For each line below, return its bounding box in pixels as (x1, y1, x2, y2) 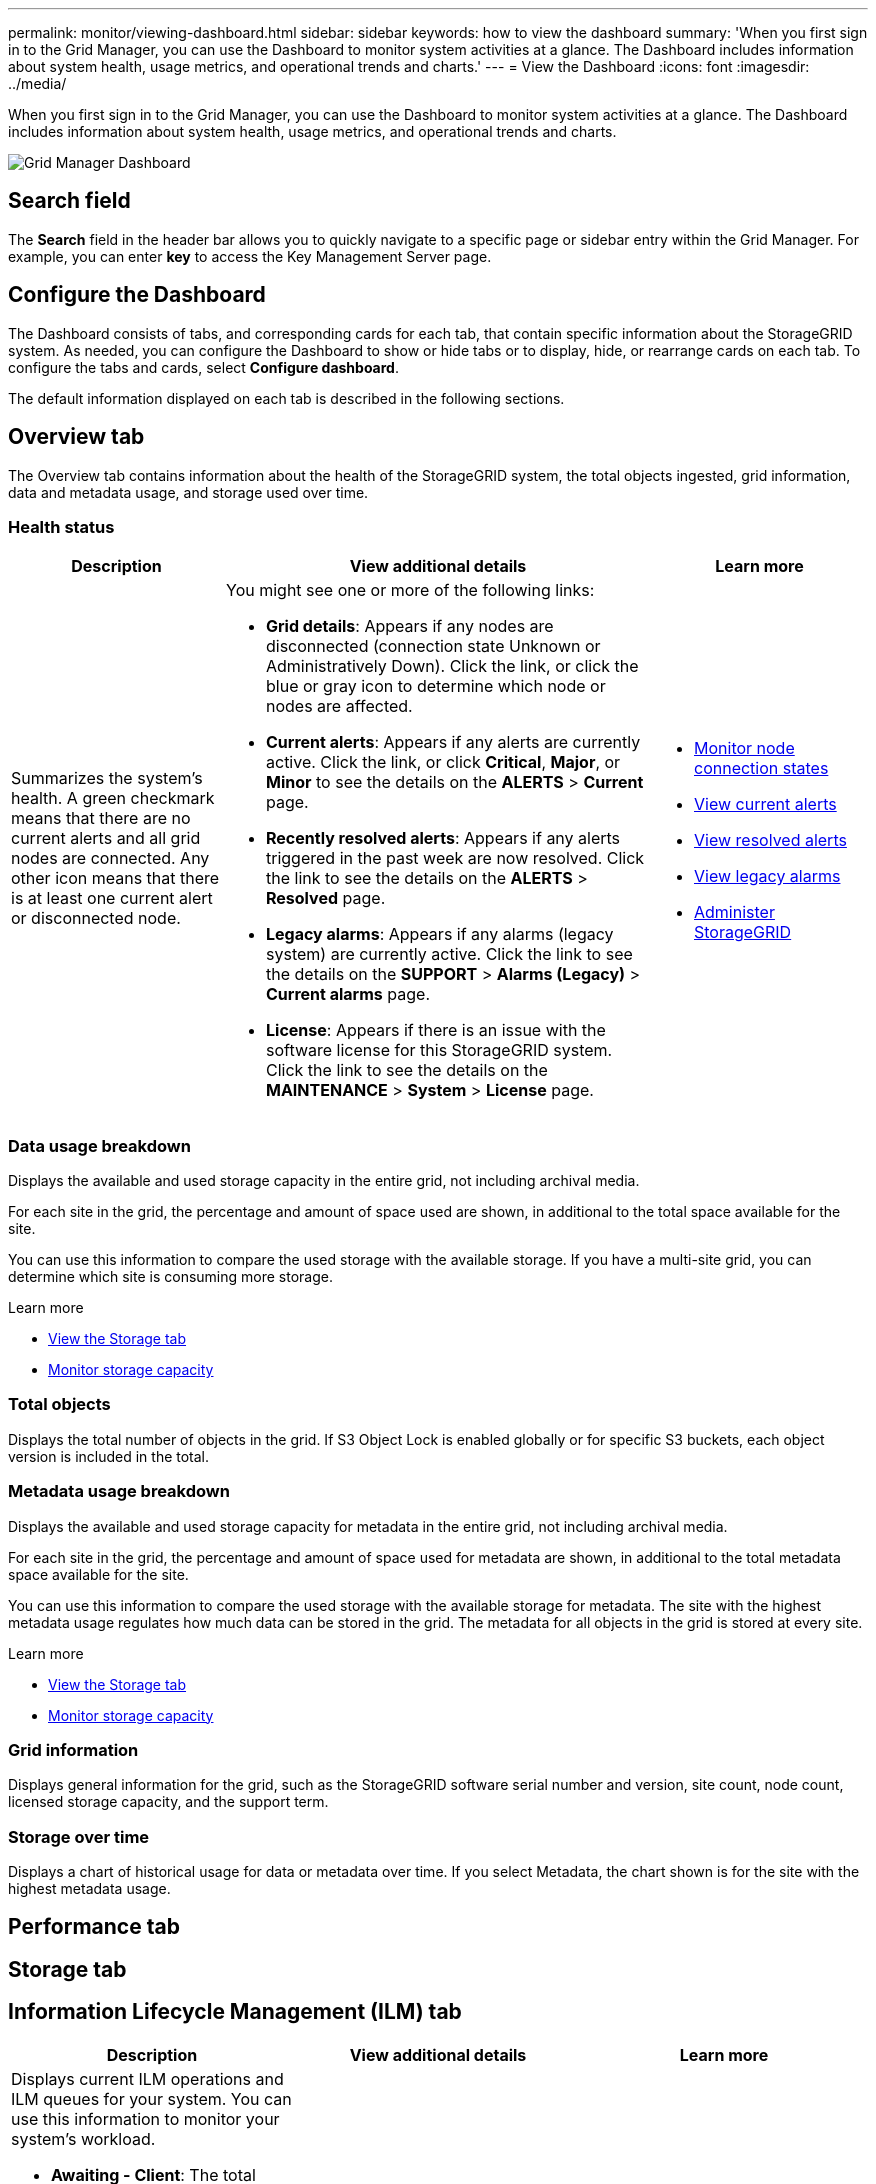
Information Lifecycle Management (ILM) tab (8, 1999, 462, 2025)
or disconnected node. (11, 908, 181, 929)
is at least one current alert (11, 888, 213, 909)
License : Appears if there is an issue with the (266, 1020, 606, 1041)
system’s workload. (11, 2128, 156, 2149)
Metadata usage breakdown (8, 1481, 230, 1502)
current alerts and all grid (11, 828, 201, 849)
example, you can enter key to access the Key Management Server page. (8, 247, 492, 265)
